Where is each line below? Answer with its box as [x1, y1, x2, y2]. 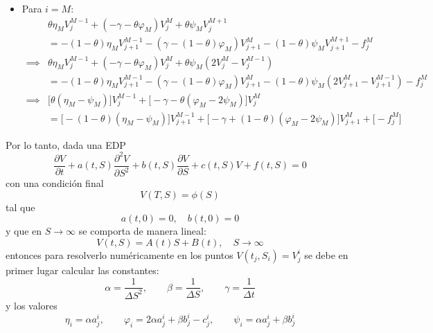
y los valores [6, 298, 58, 312]
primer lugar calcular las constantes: [6, 262, 159, 277]
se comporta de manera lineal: [78, 224, 206, 238]
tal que [6, 199, 35, 214]
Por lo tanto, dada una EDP [6, 137, 126, 152]
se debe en [304, 247, 348, 262]
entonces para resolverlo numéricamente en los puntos [6, 247, 233, 262]
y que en [6, 224, 42, 238]
